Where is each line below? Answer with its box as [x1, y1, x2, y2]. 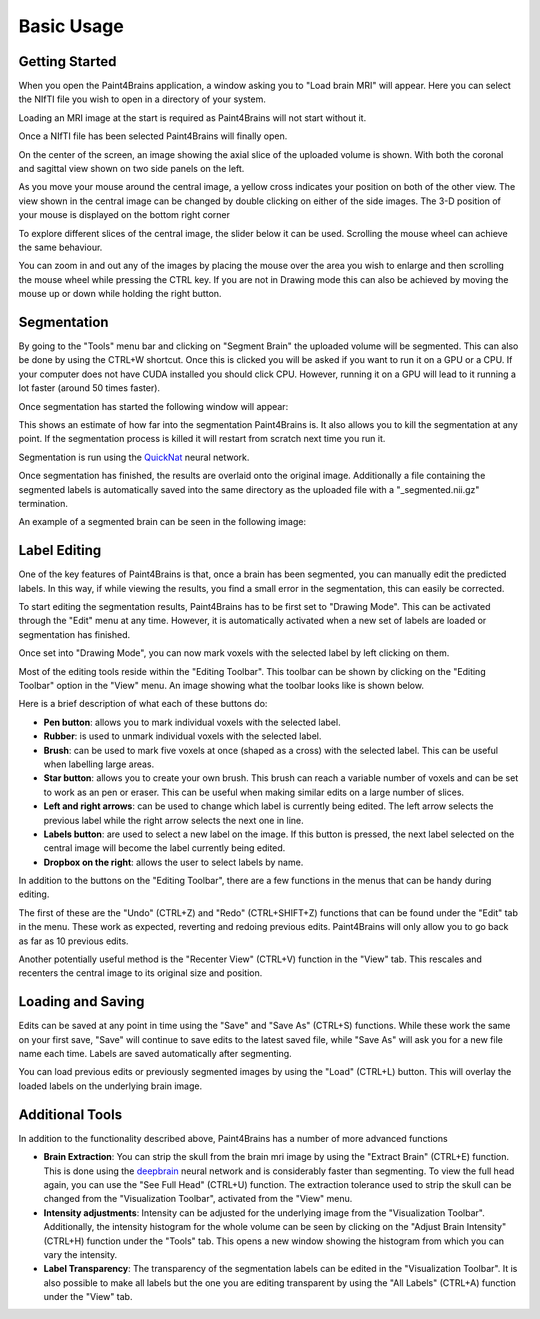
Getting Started [18, 53, 117, 70]
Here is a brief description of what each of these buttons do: [18, 698, 268, 710]
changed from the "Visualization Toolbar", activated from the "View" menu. [43, 1193, 353, 1205]
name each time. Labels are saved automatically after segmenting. [18, 1048, 292, 1060]
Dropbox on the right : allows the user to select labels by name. [43, 856, 304, 868]
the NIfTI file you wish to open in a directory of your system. [18, 93, 267, 105]
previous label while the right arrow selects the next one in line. [43, 814, 304, 826]
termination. [18, 497, 69, 509]
